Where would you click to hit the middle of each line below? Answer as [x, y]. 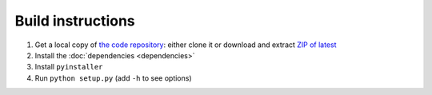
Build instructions [75, 21]
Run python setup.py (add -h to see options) [113, 78]
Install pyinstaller [69, 67]
